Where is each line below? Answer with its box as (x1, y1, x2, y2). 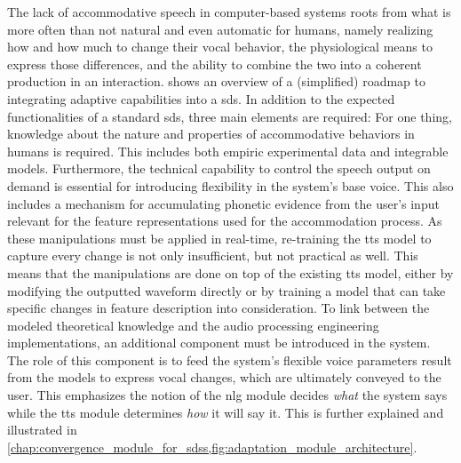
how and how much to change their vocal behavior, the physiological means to (7, 37, 433, 56)
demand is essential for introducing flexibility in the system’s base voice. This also (7, 176, 454, 195)
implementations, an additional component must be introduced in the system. (7, 333, 431, 352)
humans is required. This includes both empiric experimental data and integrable (7, 141, 449, 160)
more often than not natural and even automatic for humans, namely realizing (7, 20, 433, 38)
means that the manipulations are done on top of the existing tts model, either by (7, 263, 454, 282)
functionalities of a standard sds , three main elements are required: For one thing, (7, 107, 452, 125)
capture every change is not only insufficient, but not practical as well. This (7, 246, 418, 265)
